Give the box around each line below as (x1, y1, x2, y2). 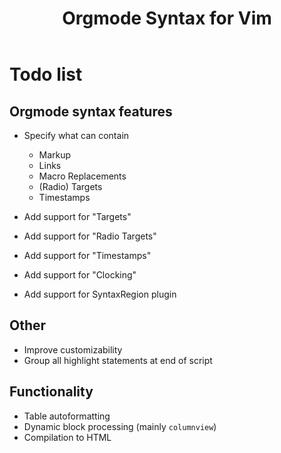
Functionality (9, 383, 94, 401)
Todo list (9, 63, 83, 86)
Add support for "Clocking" (23, 269, 137, 281)
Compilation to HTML (23, 431, 112, 443)
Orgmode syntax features (9, 103, 173, 120)
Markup (38, 149, 72, 161)
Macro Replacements (38, 170, 127, 182)
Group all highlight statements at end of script (23, 354, 213, 366)
